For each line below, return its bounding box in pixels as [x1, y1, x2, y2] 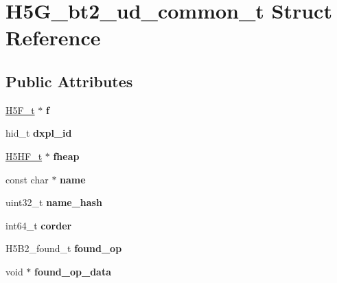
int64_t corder [5, 218, 72, 232]
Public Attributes [5, 70, 133, 91]
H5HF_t [5, 148, 43, 163]
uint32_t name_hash [5, 195, 102, 210]
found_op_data [34, 264, 112, 278]
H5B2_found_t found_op [5, 241, 122, 256]
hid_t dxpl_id [5, 126, 72, 140]
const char [5, 172, 49, 186]
